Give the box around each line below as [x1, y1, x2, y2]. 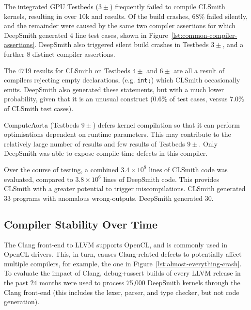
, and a [222, 39, 244, 49]
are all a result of [173, 65, 224, 75]
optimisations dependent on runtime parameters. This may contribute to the [4, 129, 231, 139]
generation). [4, 296, 40, 307]
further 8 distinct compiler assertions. [4, 49, 115, 59]
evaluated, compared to [4, 174, 73, 184]
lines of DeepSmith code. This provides [103, 174, 220, 184]
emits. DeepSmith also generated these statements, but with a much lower [4, 84, 224, 94]
